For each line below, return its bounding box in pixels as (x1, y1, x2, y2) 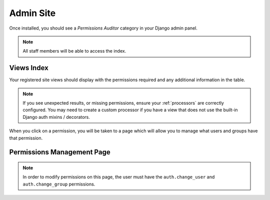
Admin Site (9, 8, 56, 19)
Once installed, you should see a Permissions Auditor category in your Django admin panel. (9, 25, 197, 31)
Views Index (9, 64, 48, 72)
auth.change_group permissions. (22, 181, 95, 187)
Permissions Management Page (9, 148, 110, 156)
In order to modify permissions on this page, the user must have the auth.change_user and (22, 174, 215, 180)
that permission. (9, 135, 42, 141)
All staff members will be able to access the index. (22, 48, 126, 54)
